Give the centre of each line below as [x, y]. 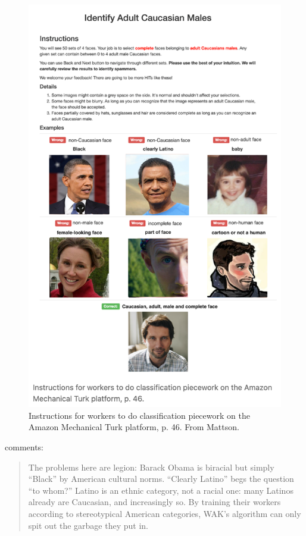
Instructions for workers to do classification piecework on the [139, 415]
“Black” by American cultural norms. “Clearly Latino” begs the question [161, 479]
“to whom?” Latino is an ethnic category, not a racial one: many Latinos [161, 490]
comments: [24, 447]
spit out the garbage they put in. [88, 525]
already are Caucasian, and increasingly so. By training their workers [154, 502]
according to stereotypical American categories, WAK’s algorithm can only [165, 514]
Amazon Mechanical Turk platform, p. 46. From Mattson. [134, 427]
